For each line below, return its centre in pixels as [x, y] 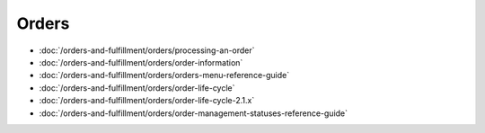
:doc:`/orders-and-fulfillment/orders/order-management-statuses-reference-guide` [194, 113]
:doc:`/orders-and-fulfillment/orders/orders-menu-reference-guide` [164, 75]
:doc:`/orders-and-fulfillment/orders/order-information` [141, 62]
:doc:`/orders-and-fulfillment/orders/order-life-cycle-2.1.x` [147, 101]
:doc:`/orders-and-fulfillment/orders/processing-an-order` [147, 50]
